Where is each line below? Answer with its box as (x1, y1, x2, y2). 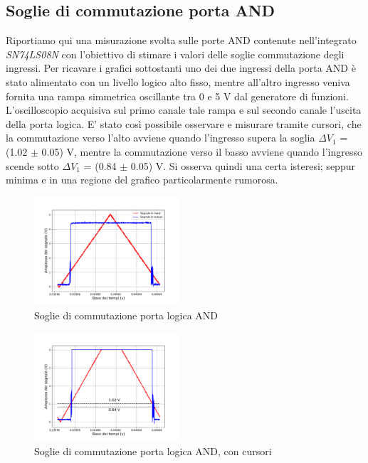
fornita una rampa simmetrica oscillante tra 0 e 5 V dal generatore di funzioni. (6, 88, 349, 103)
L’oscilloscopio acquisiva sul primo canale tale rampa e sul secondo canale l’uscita (6, 102, 362, 117)
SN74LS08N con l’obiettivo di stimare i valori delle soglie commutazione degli (6, 46, 345, 61)
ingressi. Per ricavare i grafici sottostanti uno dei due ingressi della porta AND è (6, 60, 356, 75)
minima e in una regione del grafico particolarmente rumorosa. (6, 172, 278, 187)
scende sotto (6, 158, 59, 173)
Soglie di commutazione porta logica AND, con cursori (34, 443, 272, 458)
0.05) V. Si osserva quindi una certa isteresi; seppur (130, 158, 355, 173)
